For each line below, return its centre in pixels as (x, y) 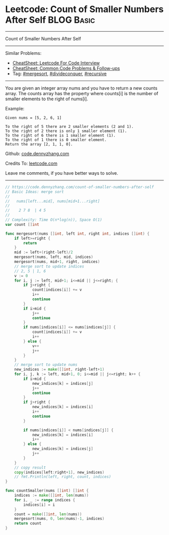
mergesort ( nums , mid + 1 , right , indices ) (57, 262)
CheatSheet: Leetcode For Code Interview (56, 63)
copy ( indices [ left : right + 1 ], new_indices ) (59, 472)
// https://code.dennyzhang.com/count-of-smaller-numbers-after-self (80, 187)
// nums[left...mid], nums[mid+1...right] (53, 201)
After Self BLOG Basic (50, 20)
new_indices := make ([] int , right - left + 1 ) (59, 370)
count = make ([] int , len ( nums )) (48, 514)
